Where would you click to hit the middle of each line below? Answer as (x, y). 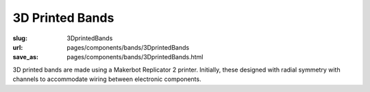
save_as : (26, 57)
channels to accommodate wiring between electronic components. (107, 79)
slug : (20, 38)
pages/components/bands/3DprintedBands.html (135, 57)
